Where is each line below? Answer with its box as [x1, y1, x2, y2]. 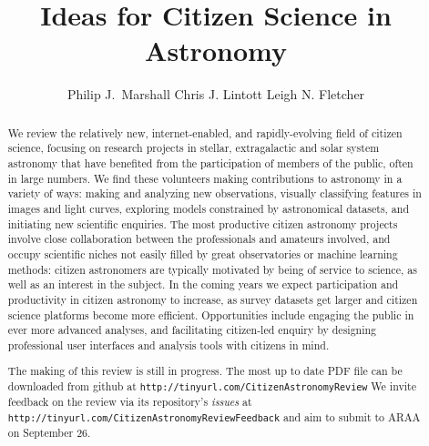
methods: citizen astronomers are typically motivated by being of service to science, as [7, 261, 417, 277]
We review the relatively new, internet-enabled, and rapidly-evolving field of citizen [7, 125, 403, 140]
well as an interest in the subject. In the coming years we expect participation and [7, 277, 399, 292]
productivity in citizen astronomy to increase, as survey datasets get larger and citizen [7, 291, 418, 307]
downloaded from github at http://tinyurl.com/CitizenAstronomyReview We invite [7, 379, 416, 394]
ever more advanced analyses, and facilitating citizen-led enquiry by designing [7, 322, 377, 338]
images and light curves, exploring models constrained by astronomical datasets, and [7, 200, 410, 216]
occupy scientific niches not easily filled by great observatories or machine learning [7, 246, 398, 261]
